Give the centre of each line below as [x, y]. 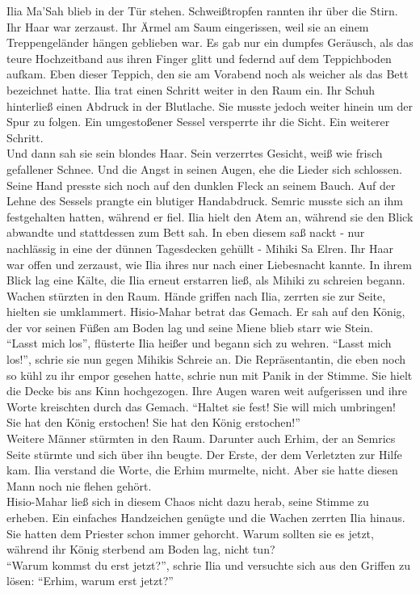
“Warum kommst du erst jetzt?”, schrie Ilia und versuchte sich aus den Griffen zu [209, 565]
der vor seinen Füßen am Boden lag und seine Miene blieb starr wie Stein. [190, 327]
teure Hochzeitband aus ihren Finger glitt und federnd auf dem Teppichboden [199, 58]
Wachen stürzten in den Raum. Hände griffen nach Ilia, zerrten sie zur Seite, [196, 295]
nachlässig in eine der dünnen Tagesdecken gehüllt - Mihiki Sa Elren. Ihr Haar [200, 248]
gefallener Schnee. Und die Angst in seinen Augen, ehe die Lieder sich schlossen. [204, 169]
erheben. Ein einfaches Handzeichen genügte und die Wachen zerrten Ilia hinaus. [206, 517]
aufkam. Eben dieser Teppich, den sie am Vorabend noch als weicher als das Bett [208, 74]
